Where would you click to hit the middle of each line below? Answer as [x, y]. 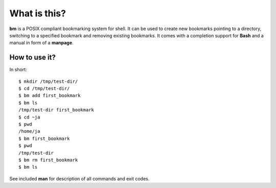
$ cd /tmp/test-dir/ [44, 89]
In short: [18, 69]
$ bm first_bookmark [44, 138]
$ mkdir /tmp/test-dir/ [48, 81]
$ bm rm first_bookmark [48, 160]
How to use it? [32, 57]
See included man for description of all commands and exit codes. [79, 178]
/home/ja [29, 131]
